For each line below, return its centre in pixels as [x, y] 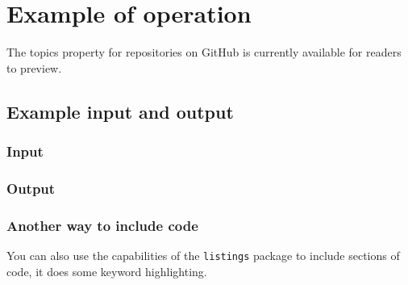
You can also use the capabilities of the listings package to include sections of [203, 255]
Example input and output [120, 111]
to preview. [34, 67]
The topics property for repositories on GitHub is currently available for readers [204, 52]
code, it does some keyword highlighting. [107, 271]
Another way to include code [102, 225]
